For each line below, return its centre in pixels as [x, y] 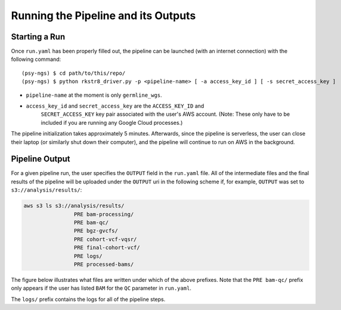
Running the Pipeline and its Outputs [103, 16]
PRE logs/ [88, 256]
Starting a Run [38, 37]
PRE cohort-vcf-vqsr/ [105, 239]
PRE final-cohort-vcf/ [107, 248]
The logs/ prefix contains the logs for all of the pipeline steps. [88, 299]
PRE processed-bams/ [104, 264]
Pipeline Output [41, 159]
